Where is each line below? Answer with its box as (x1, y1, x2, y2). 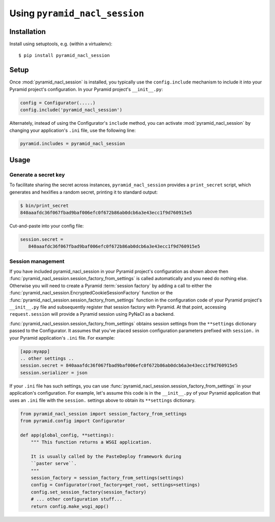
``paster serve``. (31, 461, 77, 466)
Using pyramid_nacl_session (9, 8, 145, 19)
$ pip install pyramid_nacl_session (18, 52, 110, 59)
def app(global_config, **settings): (20, 432, 115, 438)
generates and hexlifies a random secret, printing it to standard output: (9, 189, 158, 195)
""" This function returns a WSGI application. (31, 439, 152, 445)
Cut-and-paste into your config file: (9, 223, 84, 229)
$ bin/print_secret (20, 203, 69, 208)
